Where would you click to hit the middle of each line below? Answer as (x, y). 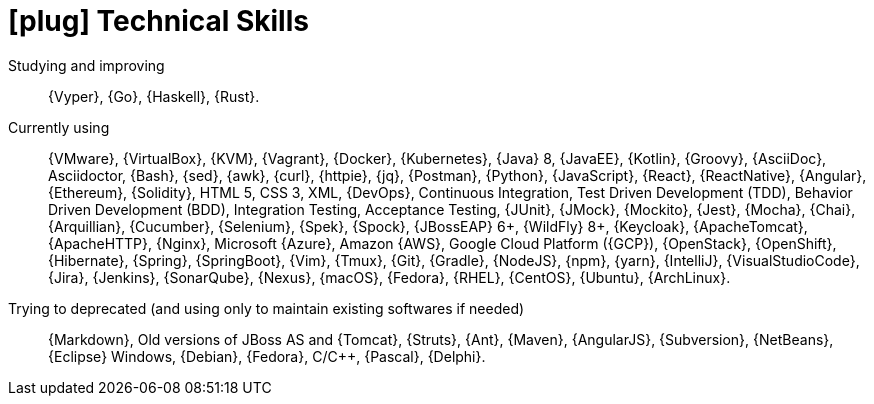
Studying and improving (86, 65)
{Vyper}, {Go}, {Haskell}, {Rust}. (154, 96)
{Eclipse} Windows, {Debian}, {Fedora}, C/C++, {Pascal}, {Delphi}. (267, 356)
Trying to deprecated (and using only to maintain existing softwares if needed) (266, 308)
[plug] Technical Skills (158, 21)
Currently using (59, 127)
